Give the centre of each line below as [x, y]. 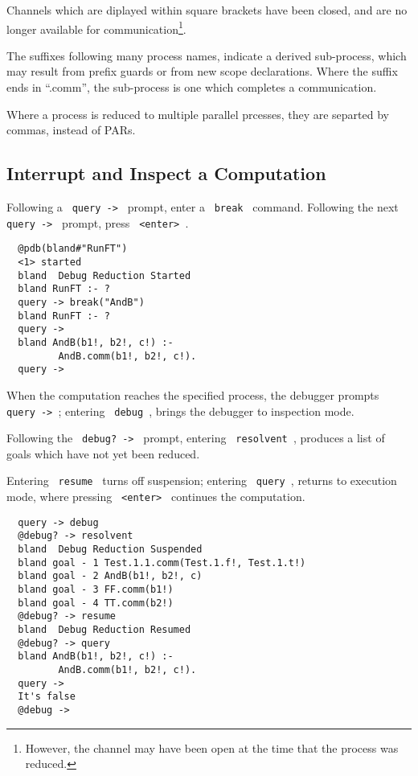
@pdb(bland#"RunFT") [73, 249]
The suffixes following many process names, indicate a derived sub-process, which [207, 55]
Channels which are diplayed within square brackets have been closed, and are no [207, 10]
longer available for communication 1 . [96, 27]
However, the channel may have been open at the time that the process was [212, 747]
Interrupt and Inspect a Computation [166, 173]
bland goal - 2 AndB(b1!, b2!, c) [110, 576]
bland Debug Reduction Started [104, 275]
